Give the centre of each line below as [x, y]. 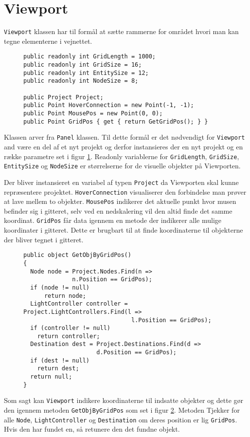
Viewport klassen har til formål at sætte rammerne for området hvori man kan [121, 31]
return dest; [58, 369]
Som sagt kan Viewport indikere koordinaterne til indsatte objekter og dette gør [124, 400]
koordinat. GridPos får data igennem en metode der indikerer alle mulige [113, 220]
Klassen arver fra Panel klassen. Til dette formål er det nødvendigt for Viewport [125, 137]
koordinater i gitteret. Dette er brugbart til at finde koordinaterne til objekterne [124, 230]
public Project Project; [63, 97]
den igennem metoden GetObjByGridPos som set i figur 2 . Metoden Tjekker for [122, 410]
